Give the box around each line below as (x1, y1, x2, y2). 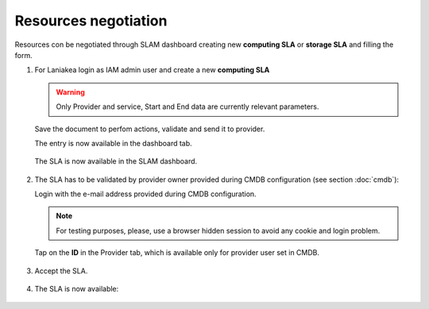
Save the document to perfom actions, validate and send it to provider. (34, 124, 265, 133)
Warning (56, 87, 85, 97)
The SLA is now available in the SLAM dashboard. (34, 156, 198, 166)
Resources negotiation (14, 12, 168, 29)
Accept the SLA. (34, 266, 88, 276)
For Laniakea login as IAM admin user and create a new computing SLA (34, 65, 270, 75)
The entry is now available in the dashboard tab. (34, 138, 192, 148)
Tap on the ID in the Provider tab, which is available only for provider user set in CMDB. (34, 248, 320, 257)
